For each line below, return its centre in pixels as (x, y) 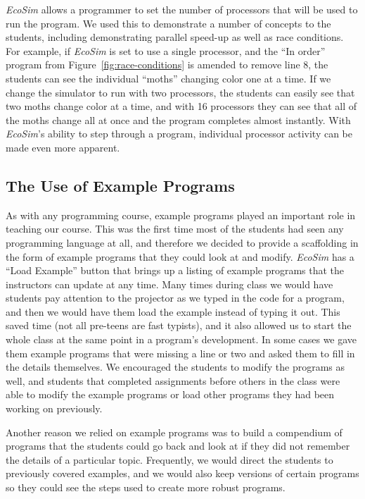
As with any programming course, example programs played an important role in (181, 215)
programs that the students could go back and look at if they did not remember (178, 446)
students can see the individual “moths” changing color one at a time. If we (168, 78)
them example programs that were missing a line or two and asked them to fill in (180, 353)
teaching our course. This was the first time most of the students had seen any (175, 229)
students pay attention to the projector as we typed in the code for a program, (175, 298)
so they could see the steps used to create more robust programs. (146, 487)
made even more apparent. (63, 147)
